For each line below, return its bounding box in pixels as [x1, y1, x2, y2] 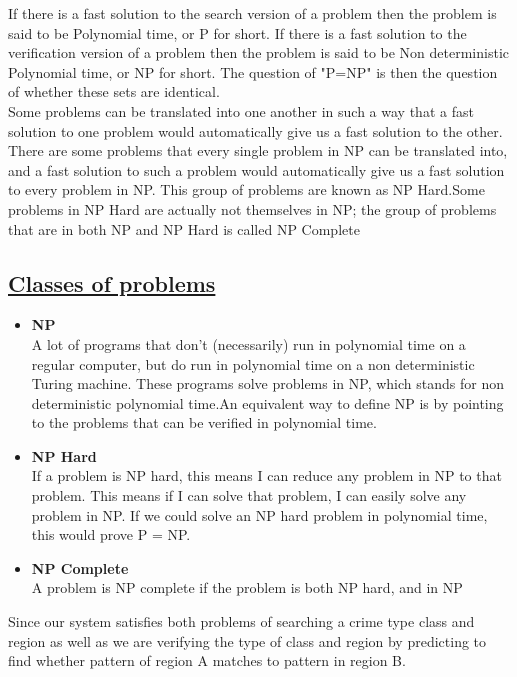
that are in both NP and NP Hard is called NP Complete [8, 218, 360, 239]
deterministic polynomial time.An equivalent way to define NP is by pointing [31, 392, 504, 413]
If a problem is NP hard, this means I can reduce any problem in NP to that [31, 465, 502, 486]
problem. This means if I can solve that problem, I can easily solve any [31, 485, 467, 506]
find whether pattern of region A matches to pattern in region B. [8, 650, 406, 671]
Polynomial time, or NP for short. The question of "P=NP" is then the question [8, 61, 498, 82]
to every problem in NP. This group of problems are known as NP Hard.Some [8, 179, 485, 200]
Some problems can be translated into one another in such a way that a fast [8, 100, 474, 121]
